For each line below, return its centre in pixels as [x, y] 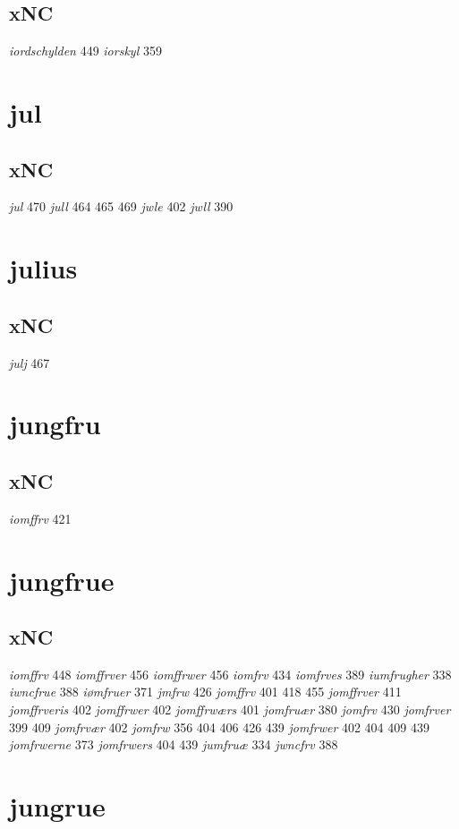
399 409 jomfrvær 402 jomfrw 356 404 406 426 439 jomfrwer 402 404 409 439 [219, 726]
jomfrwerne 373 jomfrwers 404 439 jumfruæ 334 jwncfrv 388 [174, 744]
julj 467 [30, 362]
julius [43, 268]
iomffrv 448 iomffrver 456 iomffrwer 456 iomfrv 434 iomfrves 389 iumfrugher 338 [230, 674]
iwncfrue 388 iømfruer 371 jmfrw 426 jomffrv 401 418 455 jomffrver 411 [205, 692]
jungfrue [62, 580]
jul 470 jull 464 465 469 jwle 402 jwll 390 [121, 206]
